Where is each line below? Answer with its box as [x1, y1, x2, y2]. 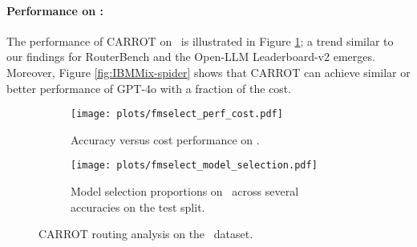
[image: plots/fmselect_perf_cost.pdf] [71, 108, 283, 120]
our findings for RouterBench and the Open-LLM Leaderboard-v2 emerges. [6, 48, 375, 65]
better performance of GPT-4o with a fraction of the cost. [6, 79, 292, 96]
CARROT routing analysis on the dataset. [38, 225, 253, 242]
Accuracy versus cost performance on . [71, 131, 260, 148]
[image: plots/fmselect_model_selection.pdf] [71, 160, 318, 172]
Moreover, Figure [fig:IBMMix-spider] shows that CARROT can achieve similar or [6, 63, 411, 80]
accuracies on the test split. [71, 198, 205, 215]
